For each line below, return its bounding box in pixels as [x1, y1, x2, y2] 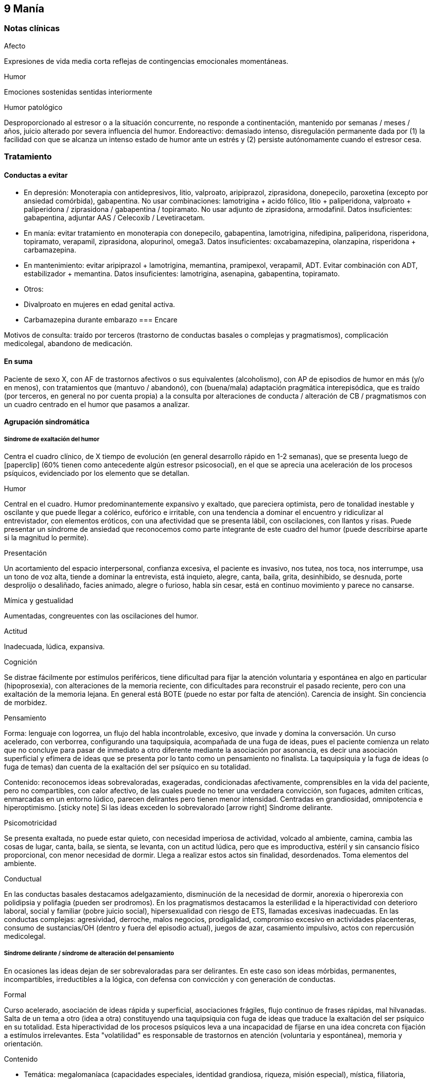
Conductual [4, 874, 42, 883]
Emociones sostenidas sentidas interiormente [4, 87, 152, 96]
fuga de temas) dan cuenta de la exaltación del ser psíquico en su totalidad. [4, 763, 251, 771]
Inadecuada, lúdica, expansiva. [4, 642, 105, 651]
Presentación [4, 549, 47, 557]
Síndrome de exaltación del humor [4, 435, 99, 443]
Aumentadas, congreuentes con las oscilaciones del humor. [4, 612, 198, 620]
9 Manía [4, 2, 45, 15]
